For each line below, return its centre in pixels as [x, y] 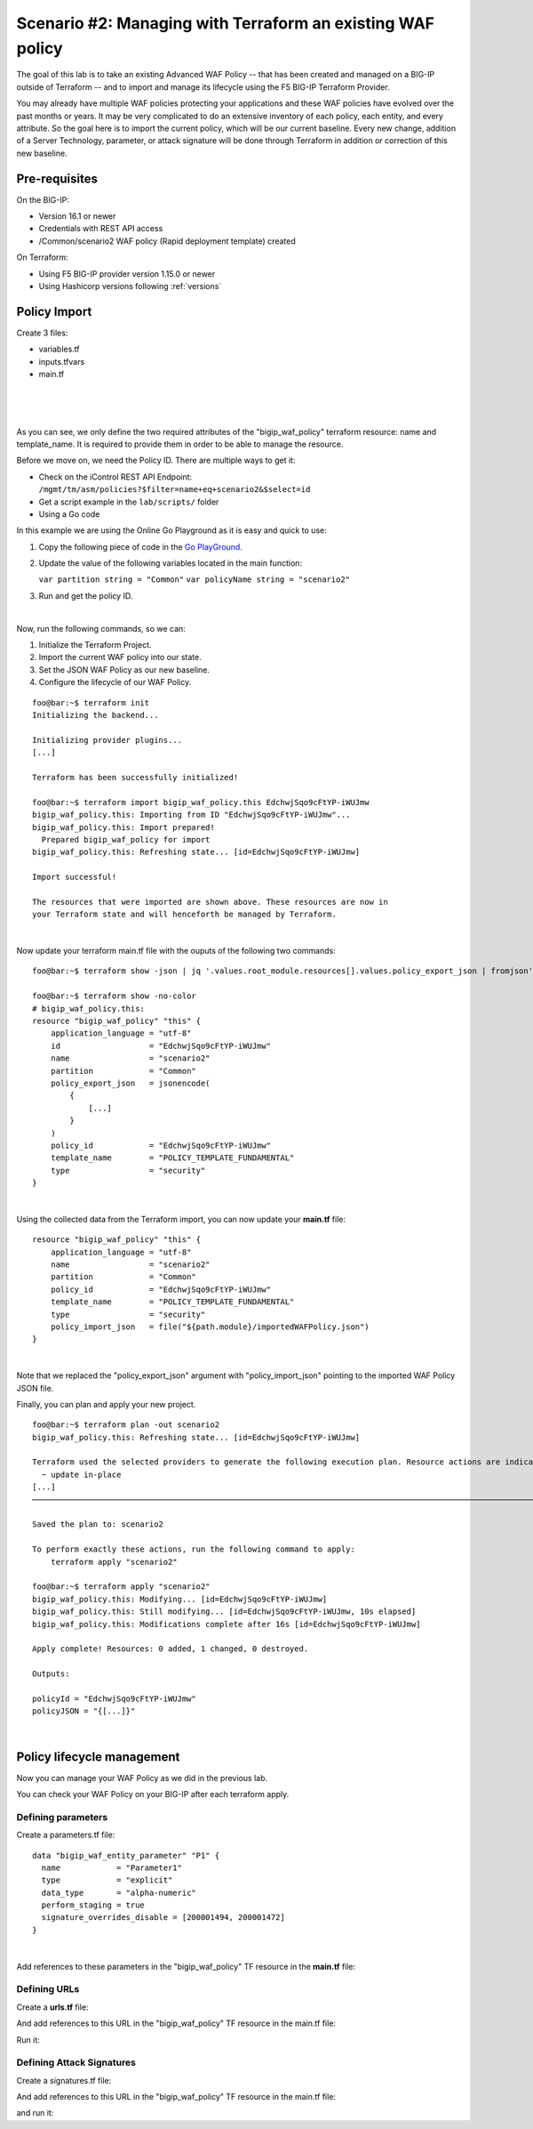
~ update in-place [81, 1474]
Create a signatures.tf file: [64, 2080]
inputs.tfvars [62, 361]
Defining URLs [48, 1989]
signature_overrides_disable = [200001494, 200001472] [163, 1918]
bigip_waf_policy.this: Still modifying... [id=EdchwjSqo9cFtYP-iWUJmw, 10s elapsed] [224, 1612]
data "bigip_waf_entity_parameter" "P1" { [126, 1855]
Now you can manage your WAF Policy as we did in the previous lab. [142, 1778]
